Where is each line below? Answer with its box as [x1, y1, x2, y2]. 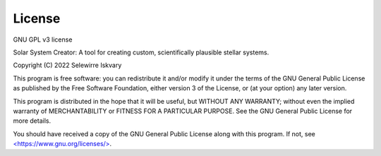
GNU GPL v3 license [13, 35, 73, 44]
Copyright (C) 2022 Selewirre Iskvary [13, 61, 122, 70]
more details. [13, 116, 52, 125]
